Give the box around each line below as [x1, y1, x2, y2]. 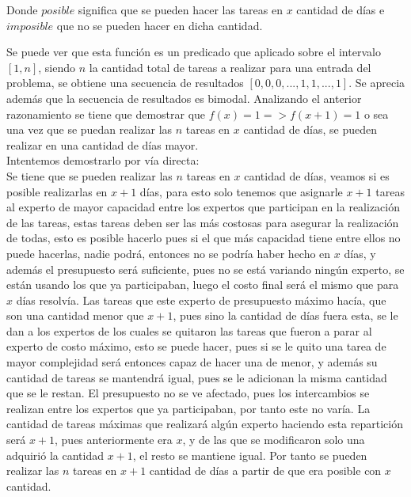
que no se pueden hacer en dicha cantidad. [56, 17, 263, 33]
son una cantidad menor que [6, 307, 144, 324]
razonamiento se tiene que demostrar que [6, 105, 206, 122]
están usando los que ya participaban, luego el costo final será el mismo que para [6, 276, 399, 293]
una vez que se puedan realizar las [6, 121, 173, 138]
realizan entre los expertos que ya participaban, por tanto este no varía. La [6, 400, 371, 416]
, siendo [38, 59, 76, 75]
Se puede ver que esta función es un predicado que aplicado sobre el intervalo [6, 44, 381, 60]
